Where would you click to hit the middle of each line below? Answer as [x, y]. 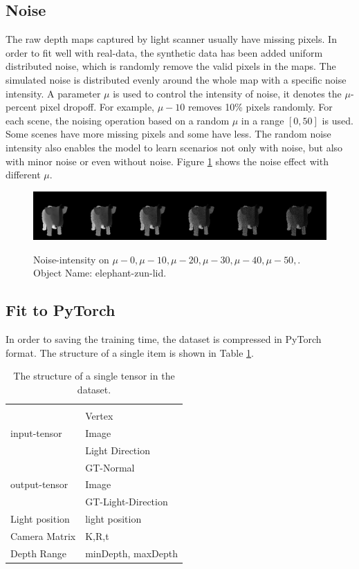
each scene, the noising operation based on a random [118, 120]
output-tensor [39, 484]
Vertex [99, 415]
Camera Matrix [43, 535]
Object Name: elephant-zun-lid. [100, 273]
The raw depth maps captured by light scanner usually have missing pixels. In [171, 39]
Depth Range [38, 553]
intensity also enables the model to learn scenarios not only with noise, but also [174, 147]
